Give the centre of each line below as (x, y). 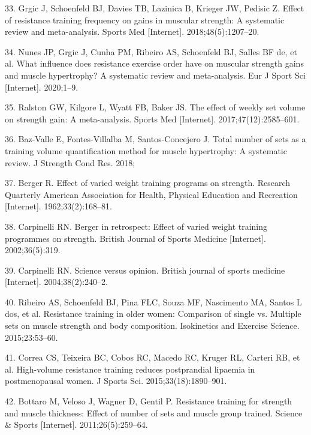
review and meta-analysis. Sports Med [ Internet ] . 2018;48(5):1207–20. (132, 31)
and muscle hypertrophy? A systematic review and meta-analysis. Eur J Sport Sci (155, 75)
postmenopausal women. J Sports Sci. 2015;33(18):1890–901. (116, 381)
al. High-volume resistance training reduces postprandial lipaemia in (130, 369)
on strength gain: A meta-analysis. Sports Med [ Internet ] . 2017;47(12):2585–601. (152, 118)
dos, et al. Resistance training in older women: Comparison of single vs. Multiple (153, 313)
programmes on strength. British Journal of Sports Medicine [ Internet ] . (135, 238)
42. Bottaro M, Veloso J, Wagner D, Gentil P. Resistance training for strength (149, 401)
